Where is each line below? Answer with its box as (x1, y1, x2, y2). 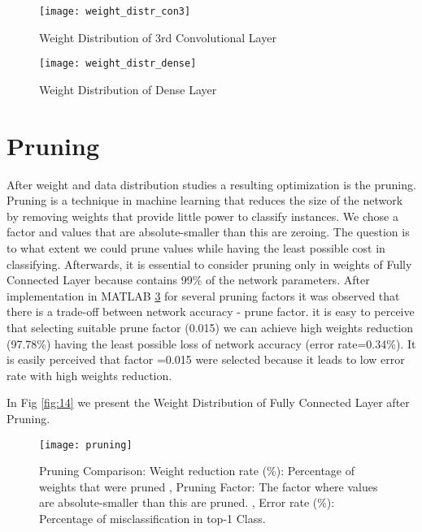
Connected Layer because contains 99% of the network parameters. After (7, 271, 370, 288)
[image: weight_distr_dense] (39, 58, 197, 70)
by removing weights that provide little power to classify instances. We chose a (7, 207, 398, 224)
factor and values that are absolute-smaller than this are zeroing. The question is (7, 223, 410, 240)
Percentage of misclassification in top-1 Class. (39, 509, 266, 526)
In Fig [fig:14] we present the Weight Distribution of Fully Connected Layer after (7, 394, 410, 411)
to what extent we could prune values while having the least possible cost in (7, 240, 385, 256)
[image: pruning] (39, 439, 133, 451)
